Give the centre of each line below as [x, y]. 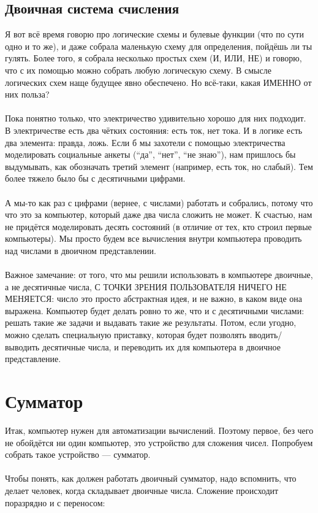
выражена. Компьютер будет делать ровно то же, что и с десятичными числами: [155, 310]
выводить [22, 346]
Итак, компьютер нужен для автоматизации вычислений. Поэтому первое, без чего [159, 430]
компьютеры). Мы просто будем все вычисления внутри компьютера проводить [153, 238]
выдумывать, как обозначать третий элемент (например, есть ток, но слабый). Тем [159, 166]
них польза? [27, 94]
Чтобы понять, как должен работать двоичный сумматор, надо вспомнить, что [151, 478]
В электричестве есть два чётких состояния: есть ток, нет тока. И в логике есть [154, 130]
